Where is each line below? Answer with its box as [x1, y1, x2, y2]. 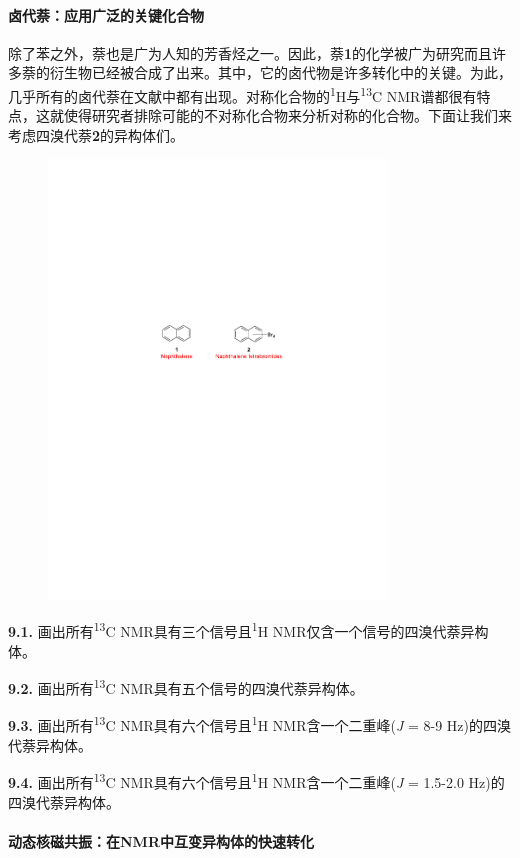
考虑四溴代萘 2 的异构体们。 [8, 124, 185, 145]
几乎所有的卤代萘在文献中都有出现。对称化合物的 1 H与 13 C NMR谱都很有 [8, 82, 477, 106]
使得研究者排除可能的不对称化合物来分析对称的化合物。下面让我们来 [63, 105, 512, 126]
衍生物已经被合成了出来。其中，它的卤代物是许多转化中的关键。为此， [49, 62, 512, 83]
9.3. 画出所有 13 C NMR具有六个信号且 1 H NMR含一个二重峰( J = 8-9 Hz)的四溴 [8, 712, 511, 736]
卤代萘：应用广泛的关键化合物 [8, 4, 204, 25]
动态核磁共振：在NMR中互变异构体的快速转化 [8, 830, 314, 851]
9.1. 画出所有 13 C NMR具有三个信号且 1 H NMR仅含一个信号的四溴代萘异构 [8, 618, 489, 642]
